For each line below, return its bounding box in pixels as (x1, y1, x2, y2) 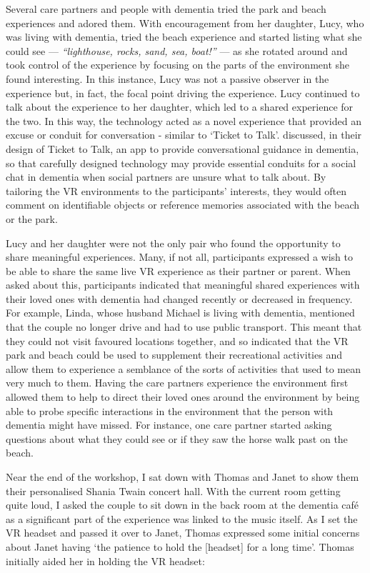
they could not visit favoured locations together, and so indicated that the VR (6, 333, 349, 348)
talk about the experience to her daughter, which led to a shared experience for (6, 99, 354, 114)
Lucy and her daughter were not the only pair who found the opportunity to (6, 235, 341, 250)
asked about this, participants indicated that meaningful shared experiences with (6, 277, 360, 292)
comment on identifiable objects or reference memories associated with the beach (6, 197, 360, 212)
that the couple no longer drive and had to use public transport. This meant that (6, 319, 362, 334)
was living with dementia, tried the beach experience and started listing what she (6, 29, 362, 44)
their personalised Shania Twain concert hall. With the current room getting (6, 483, 341, 498)
